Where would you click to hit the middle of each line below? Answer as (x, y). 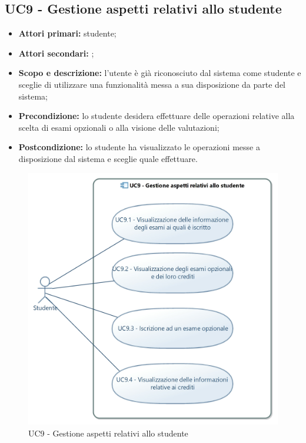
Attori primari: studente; (67, 33)
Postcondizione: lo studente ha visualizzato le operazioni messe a (139, 147)
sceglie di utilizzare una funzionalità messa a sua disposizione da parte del (152, 84)
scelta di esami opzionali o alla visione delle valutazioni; (119, 127)
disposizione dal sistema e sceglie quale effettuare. (108, 158)
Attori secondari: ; (56, 53)
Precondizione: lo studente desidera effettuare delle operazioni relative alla (157, 116)
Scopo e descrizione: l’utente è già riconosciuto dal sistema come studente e (160, 73)
